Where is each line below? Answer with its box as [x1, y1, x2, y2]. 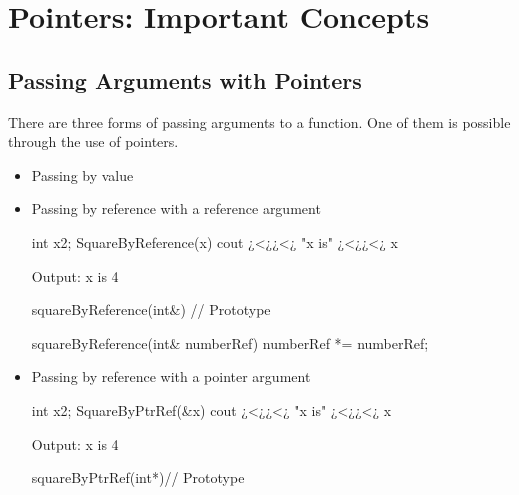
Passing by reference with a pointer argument [31, 366, 311, 387]
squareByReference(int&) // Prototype [31, 299, 271, 320]
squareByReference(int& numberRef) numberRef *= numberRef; [31, 332, 429, 353]
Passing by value [31, 164, 134, 185]
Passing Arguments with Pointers [8, 64, 362, 95]
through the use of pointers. [8, 131, 179, 152]
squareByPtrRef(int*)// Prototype [31, 467, 245, 488]
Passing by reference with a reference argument [31, 198, 321, 219]
